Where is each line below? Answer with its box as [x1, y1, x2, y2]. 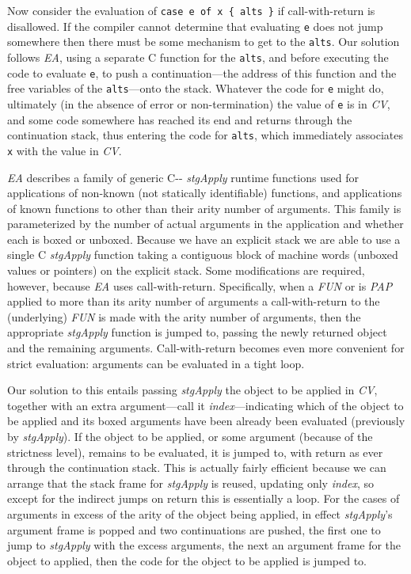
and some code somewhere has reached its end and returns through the [7, 111, 352, 127]
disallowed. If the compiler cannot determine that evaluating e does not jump [7, 17, 383, 34]
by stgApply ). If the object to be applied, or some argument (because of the [7, 428, 373, 444]
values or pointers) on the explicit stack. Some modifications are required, [7, 262, 365, 279]
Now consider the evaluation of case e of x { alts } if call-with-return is [7, 2, 375, 18]
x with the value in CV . [7, 142, 122, 158]
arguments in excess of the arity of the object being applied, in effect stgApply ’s [7, 505, 393, 522]
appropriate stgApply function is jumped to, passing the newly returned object [7, 324, 387, 340]
